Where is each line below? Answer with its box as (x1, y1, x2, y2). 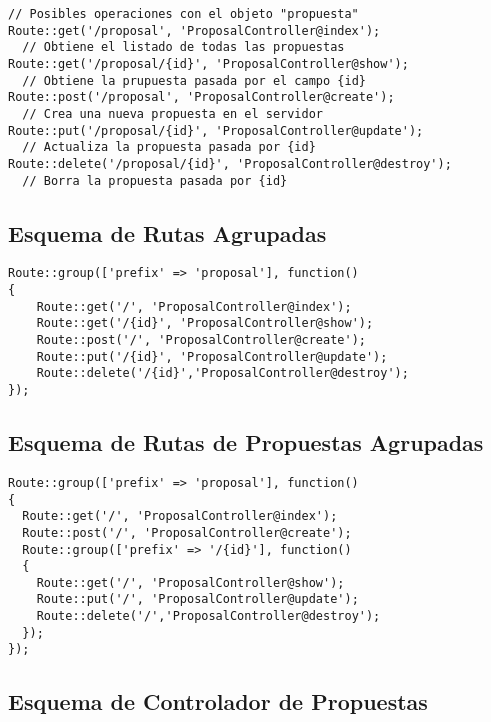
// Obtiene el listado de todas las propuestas (22, 40, 345, 55)
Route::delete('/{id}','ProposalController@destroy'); (36, 366, 409, 381)
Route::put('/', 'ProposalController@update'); (36, 592, 359, 607)
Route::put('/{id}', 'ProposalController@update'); (36, 349, 388, 364)
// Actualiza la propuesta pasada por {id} (22, 140, 316, 155)
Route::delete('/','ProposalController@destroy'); (36, 609, 381, 624)
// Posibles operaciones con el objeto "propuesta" (8, 7, 359, 21)
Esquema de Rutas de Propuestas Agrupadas (8, 427, 484, 458)
